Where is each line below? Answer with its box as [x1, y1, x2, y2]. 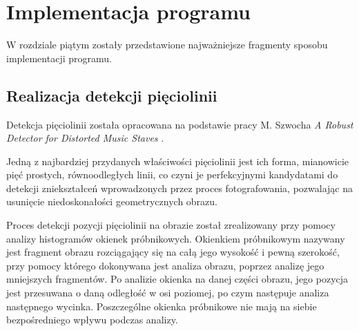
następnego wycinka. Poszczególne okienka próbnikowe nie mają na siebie [6, 299, 317, 313]
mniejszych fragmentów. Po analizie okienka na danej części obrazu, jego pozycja [6, 272, 349, 286]
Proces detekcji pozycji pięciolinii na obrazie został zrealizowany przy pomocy [6, 218, 336, 232]
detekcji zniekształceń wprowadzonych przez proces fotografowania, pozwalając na [6, 180, 353, 195]
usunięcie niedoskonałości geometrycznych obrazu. [6, 194, 217, 209]
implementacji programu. [6, 50, 112, 65]
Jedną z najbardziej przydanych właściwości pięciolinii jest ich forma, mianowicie [6, 153, 349, 168]
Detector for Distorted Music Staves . [6, 131, 164, 145]
